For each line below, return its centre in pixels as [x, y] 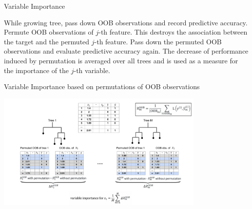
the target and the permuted [47, 41]
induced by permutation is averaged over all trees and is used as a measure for [121, 60]
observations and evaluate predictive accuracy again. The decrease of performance [126, 51]
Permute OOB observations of [49, 32]
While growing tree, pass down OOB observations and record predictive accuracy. [126, 22]
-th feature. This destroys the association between [173, 32]
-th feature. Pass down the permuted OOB [158, 41]
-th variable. [92, 70]
